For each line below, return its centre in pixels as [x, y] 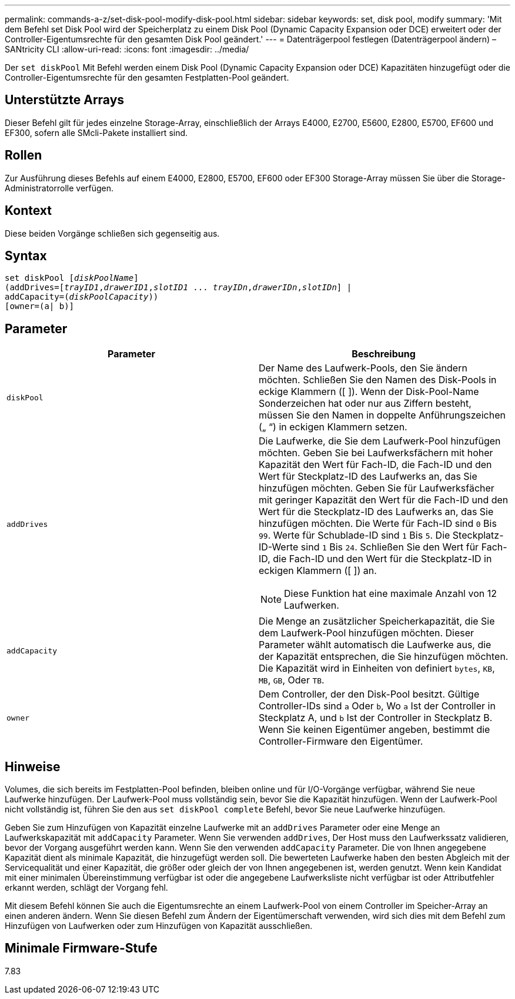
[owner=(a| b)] [40, 306]
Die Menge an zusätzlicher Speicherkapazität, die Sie [377, 621]
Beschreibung [384, 354]
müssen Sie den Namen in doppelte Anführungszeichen [382, 415]
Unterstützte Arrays [65, 100]
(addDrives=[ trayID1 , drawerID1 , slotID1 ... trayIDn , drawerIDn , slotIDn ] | [178, 288]
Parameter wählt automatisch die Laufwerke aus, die [375, 645]
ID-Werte [279, 547]
